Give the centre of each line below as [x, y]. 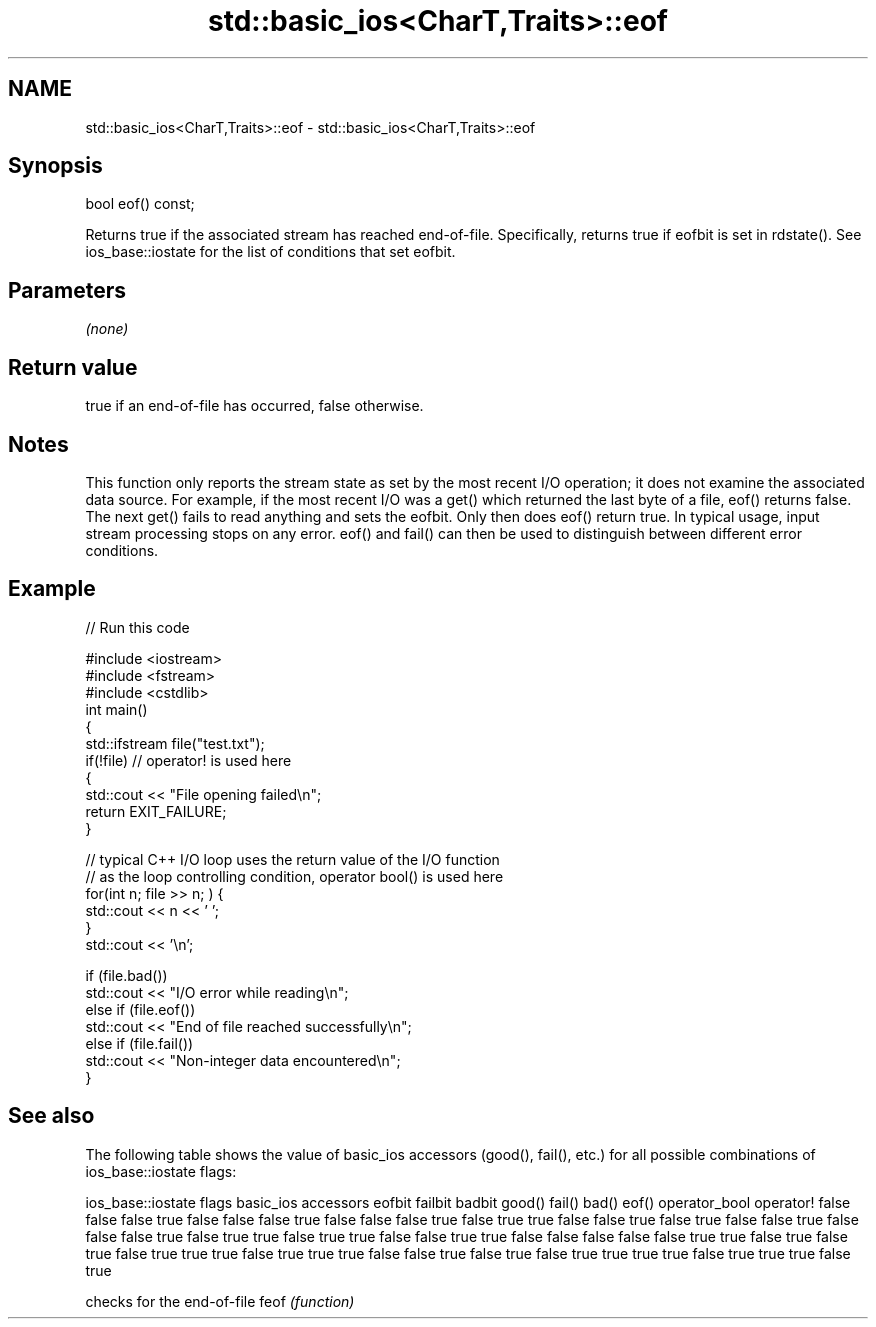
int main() [116, 709]
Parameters [67, 290]
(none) [107, 329]
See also [51, 1116]
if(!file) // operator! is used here [188, 760]
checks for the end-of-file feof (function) [220, 1301]
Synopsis [55, 166]
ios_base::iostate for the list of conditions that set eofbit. [270, 252]
